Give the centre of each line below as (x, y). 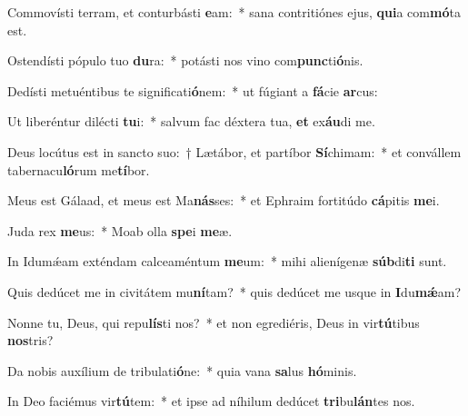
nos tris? (30, 340)
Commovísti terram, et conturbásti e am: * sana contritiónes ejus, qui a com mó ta (234, 12)
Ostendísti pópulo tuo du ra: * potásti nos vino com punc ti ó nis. (185, 60)
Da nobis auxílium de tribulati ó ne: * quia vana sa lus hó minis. (182, 370)
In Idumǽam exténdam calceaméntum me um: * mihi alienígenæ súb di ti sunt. (227, 261)
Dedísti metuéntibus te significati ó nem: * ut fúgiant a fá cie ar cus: (193, 90)
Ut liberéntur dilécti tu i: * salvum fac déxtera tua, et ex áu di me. (191, 121)
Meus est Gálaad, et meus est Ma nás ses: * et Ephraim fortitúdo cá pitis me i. (224, 200)
